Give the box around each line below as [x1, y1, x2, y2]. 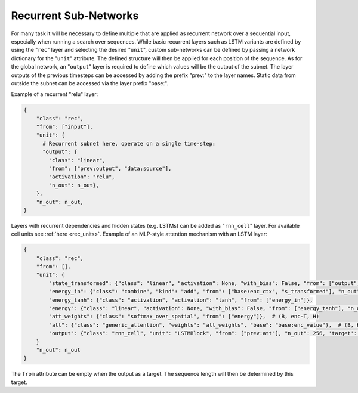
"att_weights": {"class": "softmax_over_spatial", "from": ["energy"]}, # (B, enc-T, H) [48, 313, 319, 320]
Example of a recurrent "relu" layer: [11, 91, 98, 98]
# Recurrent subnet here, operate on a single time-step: [42, 140, 216, 147]
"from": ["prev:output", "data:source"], [48, 165, 172, 172]
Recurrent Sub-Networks [11, 9, 139, 22]
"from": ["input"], [36, 123, 94, 131]
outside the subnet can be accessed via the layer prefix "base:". [11, 79, 169, 86]
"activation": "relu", [48, 174, 116, 180]
